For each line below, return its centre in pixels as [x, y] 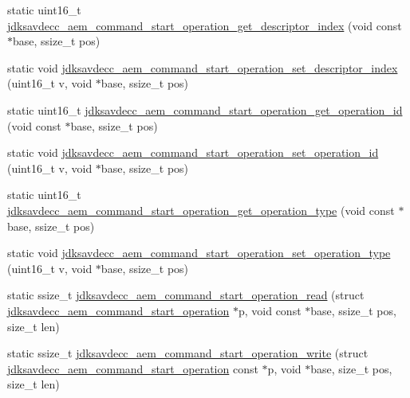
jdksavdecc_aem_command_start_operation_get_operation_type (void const [201, 210]
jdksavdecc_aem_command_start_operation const [133, 368]
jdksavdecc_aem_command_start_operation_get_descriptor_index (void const [205, 25]
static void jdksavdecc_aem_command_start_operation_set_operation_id [193, 152]
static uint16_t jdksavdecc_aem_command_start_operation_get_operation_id [205, 109]
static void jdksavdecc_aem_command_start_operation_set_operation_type [199, 253]
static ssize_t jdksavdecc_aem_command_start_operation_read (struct [186, 295]
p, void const [270, 310]
